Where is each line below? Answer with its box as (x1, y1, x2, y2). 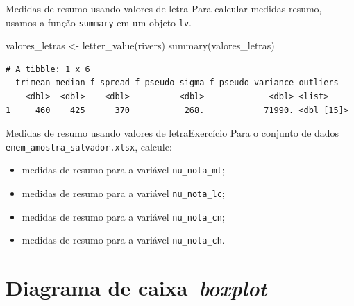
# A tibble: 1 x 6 (6, 64, 90, 74)
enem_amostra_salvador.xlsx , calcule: (6, 139, 172, 153)
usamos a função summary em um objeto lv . (6, 15, 192, 29)
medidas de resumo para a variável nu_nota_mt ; (22, 162, 225, 177)
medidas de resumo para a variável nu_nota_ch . (22, 232, 225, 247)
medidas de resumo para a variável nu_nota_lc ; (22, 186, 225, 201)
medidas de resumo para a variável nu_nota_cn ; (22, 209, 225, 223)
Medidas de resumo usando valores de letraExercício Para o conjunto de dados (6, 126, 339, 140)
